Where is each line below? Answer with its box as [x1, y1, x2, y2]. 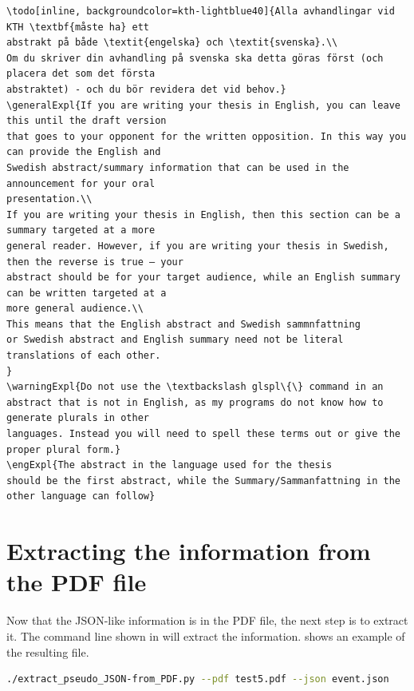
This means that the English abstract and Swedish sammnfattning [6, 318, 361, 330]
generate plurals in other [6, 412, 149, 424]
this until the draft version [6, 115, 167, 127]
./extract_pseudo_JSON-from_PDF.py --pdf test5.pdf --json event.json [6, 673, 389, 685]
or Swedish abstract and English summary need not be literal [6, 334, 344, 346]
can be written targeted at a [6, 287, 167, 299]
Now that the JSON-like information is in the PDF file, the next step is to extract [6, 612, 408, 629]
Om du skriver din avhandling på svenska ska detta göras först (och [6, 52, 384, 64]
